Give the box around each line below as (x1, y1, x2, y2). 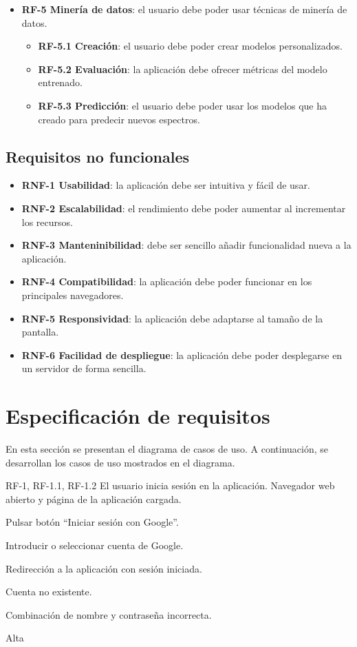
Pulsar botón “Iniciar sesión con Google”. (6, 515, 179, 529)
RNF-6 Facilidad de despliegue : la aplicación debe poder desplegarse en (21, 347, 343, 362)
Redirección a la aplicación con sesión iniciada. (6, 561, 202, 575)
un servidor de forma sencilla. (21, 361, 147, 376)
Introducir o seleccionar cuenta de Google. (6, 537, 184, 552)
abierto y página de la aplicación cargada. (6, 491, 182, 506)
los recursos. (21, 214, 73, 229)
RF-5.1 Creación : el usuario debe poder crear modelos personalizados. (38, 39, 343, 53)
